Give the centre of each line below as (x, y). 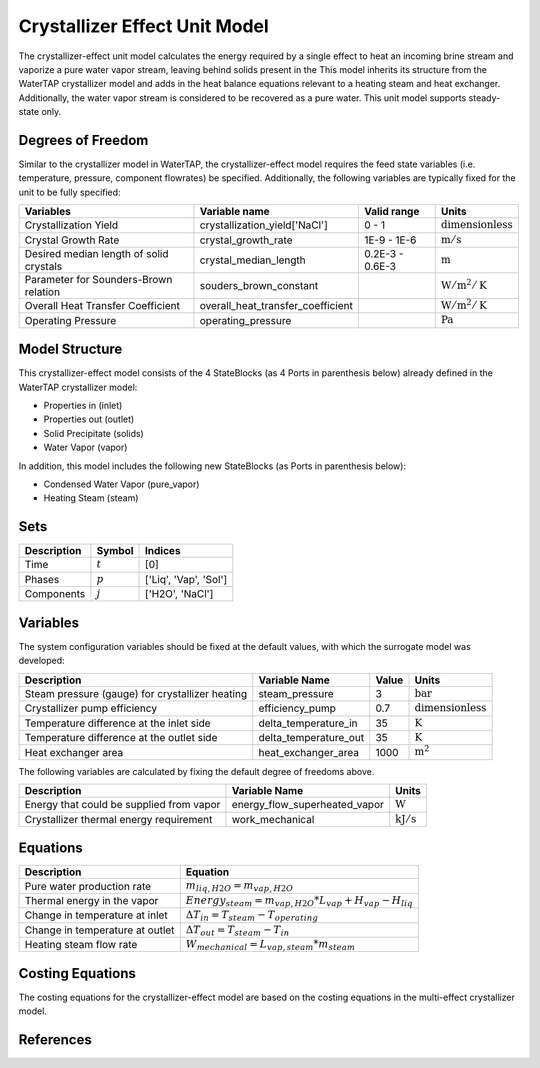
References (55, 1040)
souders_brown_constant (259, 285)
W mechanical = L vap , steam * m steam (270, 945)
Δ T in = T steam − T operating (252, 916)
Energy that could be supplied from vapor (122, 805)
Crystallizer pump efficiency (91, 708)
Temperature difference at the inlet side (117, 723)
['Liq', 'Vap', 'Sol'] (186, 579)
